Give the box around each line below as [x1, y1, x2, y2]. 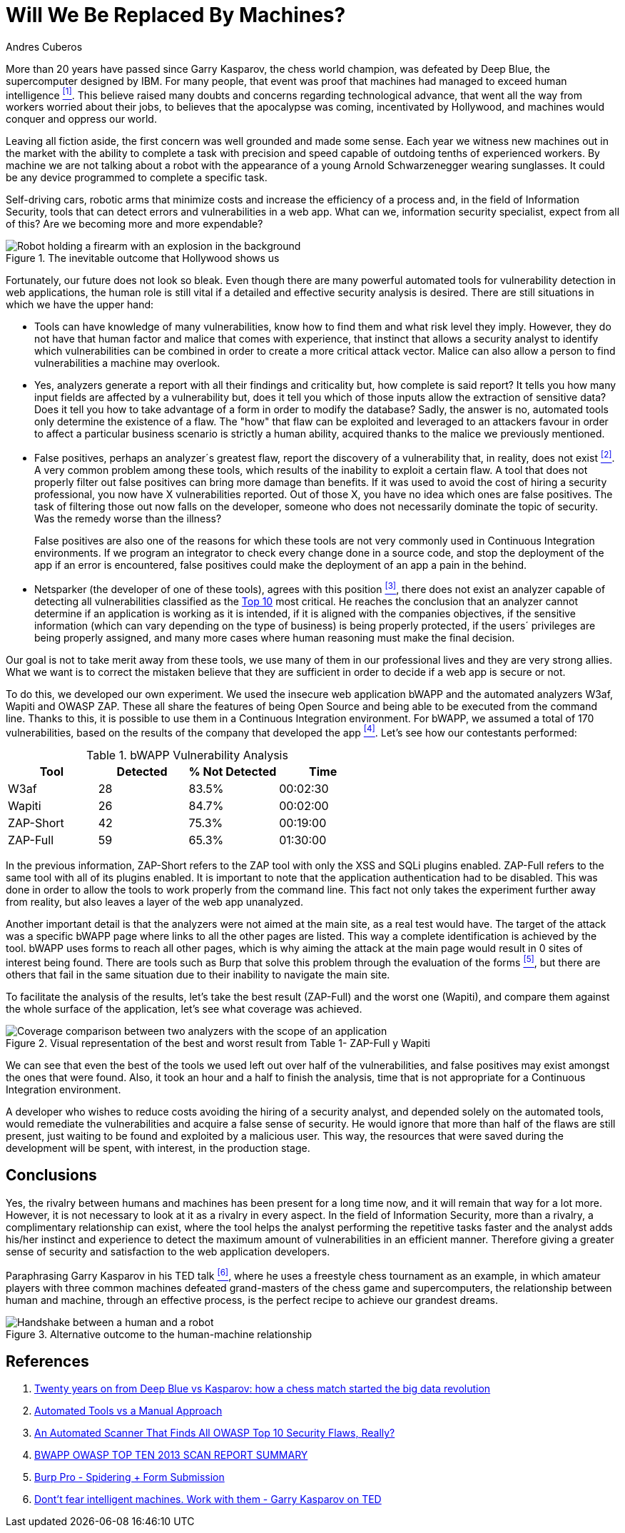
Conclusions [6, 1166, 97, 1185]
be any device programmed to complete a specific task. [6, 171, 268, 184]
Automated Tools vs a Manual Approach [34, 1405, 223, 1417]
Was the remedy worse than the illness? [34, 512, 222, 525]
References [6, 1352, 89, 1370]
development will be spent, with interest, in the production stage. [6, 1142, 310, 1155]
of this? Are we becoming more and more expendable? [6, 218, 263, 231]
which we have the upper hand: [6, 298, 154, 311]
